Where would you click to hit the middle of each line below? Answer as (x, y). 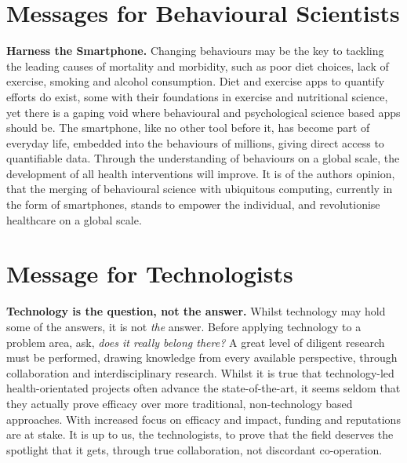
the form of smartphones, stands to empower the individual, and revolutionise (193, 204)
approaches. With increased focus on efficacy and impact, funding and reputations (203, 419)
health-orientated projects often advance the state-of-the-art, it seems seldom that (203, 388)
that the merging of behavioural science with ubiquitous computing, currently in (200, 189)
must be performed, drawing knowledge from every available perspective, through (202, 357)
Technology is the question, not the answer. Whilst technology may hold (196, 311)
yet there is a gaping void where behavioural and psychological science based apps (203, 112)
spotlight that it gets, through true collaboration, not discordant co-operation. (194, 449)
